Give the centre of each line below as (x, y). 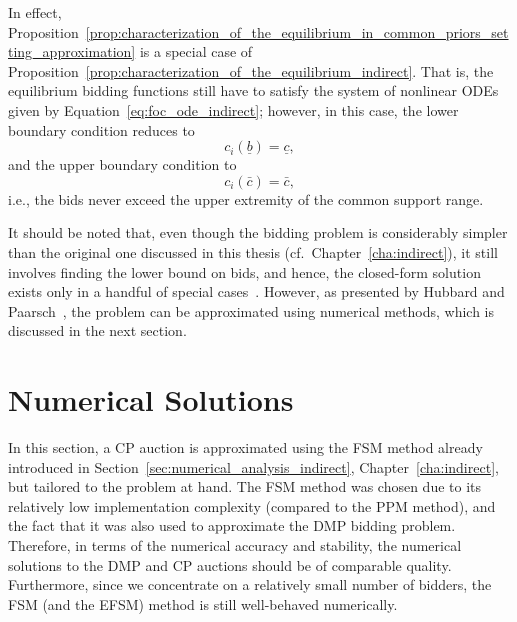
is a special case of (196, 51)
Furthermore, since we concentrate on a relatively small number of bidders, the (250, 584)
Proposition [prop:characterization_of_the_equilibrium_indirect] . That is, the (251, 70)
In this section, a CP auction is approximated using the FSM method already (245, 447)
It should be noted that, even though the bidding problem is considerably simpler (258, 232)
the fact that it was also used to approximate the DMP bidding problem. (232, 525)
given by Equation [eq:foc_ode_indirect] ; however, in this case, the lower (233, 109)
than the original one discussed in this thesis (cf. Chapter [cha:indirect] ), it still (253, 251)
